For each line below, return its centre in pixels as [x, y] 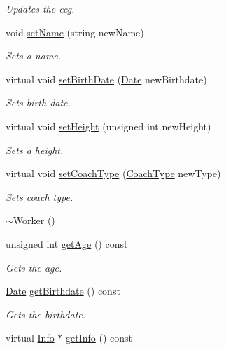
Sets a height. [35, 149]
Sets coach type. [40, 196]
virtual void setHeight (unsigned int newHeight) [108, 126]
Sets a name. [34, 56]
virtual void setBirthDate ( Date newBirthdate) [106, 79]
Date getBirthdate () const [63, 291]
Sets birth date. [38, 103]
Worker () [34, 220]
